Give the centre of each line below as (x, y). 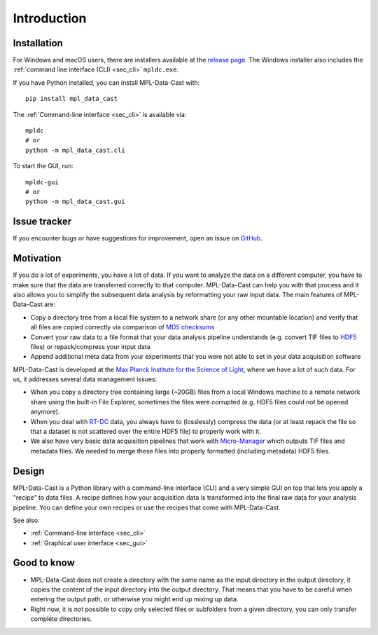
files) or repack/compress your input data (90, 346)
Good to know (44, 563)
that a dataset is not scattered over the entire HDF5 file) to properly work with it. (146, 432)
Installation (38, 43)
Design (29, 471)
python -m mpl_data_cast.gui (75, 202)
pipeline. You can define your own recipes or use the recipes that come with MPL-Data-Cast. (147, 507)
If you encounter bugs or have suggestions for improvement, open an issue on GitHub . (138, 238)
